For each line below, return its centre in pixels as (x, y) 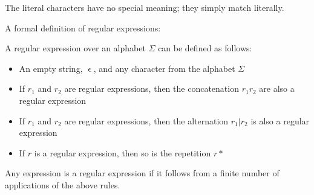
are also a (277, 88)
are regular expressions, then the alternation (146, 120)
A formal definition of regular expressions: (83, 27)
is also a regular (280, 120)
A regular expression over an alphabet (75, 48)
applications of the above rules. (63, 184)
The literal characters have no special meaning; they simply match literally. (145, 7)
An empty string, (51, 68)
